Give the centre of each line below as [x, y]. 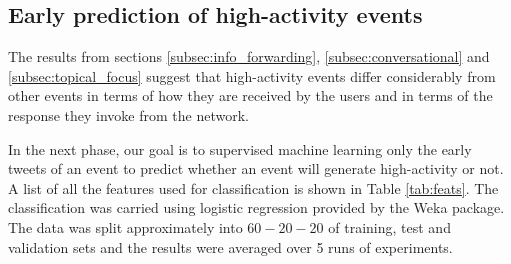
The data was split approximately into [125, 226]
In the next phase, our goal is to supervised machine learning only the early [240, 148]
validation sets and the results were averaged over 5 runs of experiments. [230, 246]
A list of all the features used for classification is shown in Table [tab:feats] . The [253, 187]
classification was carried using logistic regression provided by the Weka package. [256, 207]
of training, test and [389, 226]
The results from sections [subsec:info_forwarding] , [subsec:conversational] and [249, 56]
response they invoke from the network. [128, 114]
